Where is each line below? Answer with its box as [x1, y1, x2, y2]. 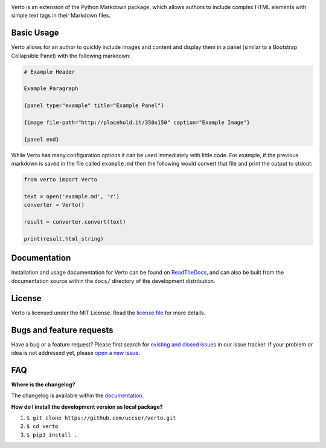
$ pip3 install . [26, 431, 78, 438]
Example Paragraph [24, 85, 78, 92]
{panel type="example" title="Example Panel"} [24, 102, 164, 109]
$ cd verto [26, 423, 59, 430]
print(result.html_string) [24, 235, 104, 242]
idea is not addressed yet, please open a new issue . [11, 349, 140, 356]
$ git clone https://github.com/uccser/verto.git [26, 415, 176, 421]
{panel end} [24, 136, 60, 143]
